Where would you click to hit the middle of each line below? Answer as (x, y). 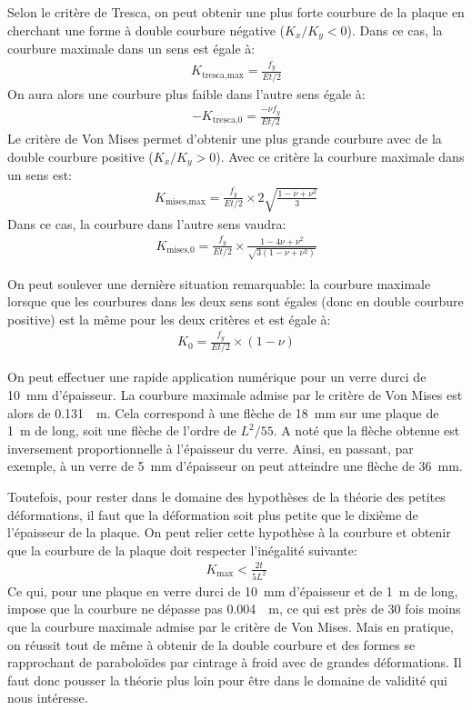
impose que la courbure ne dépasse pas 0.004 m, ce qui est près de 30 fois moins (234, 609)
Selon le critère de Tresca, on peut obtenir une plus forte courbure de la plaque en (236, 12)
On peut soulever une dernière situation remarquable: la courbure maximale (219, 283)
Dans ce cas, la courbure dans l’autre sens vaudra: (147, 223)
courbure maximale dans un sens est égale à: (131, 49)
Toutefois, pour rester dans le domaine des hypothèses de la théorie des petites (226, 497)
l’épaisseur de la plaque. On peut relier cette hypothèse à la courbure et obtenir (229, 532)
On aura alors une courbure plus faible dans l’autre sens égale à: (186, 93)
